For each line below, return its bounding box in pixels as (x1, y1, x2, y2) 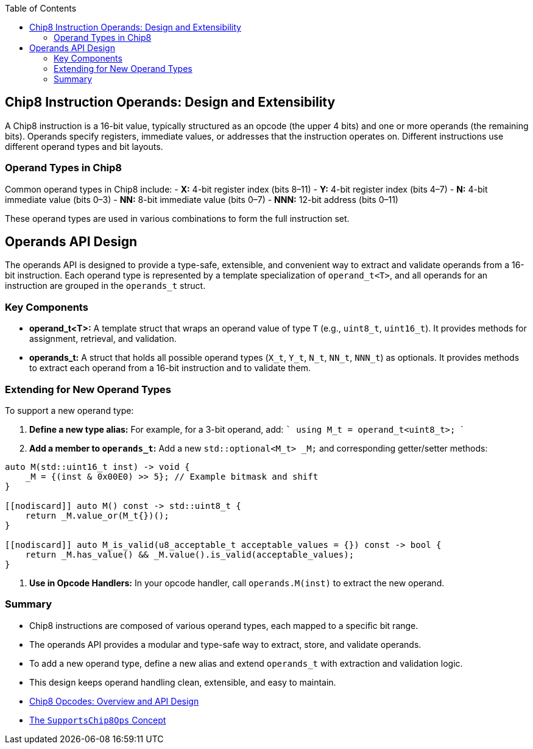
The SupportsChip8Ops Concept (29, 714, 166, 725)
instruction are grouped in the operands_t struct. (5, 280, 206, 291)
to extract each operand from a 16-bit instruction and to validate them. (29, 363, 311, 374)
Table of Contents (5, 3, 77, 13)
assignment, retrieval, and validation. (29, 333, 177, 344)
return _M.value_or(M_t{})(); (25, 510, 169, 520)
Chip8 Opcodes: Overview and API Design (29, 695, 199, 706)
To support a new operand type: (5, 405, 134, 416)
